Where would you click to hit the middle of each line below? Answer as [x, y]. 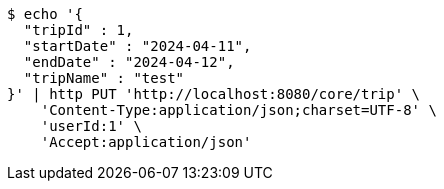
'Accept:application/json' [146, 142]
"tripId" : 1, [78, 30]
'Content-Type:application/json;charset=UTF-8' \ [238, 110]
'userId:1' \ [91, 126]
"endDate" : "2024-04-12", [129, 62]
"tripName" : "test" [104, 78]
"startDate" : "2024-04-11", [137, 46]
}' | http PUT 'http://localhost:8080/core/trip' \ [214, 94]
